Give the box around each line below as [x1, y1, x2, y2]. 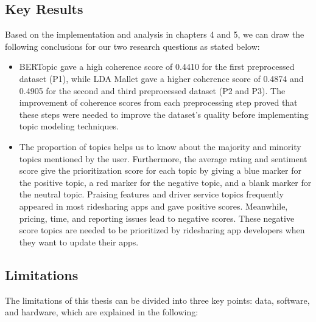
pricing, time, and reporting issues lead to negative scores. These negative [19, 211, 295, 224]
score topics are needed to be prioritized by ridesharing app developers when [19, 224, 305, 236]
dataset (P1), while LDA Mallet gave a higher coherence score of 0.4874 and [19, 72, 304, 84]
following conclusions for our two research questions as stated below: [5, 39, 260, 52]
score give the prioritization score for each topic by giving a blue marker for [19, 164, 302, 177]
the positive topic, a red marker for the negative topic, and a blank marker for [19, 176, 312, 188]
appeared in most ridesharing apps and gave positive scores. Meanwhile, [19, 199, 288, 212]
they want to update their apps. [19, 235, 139, 248]
